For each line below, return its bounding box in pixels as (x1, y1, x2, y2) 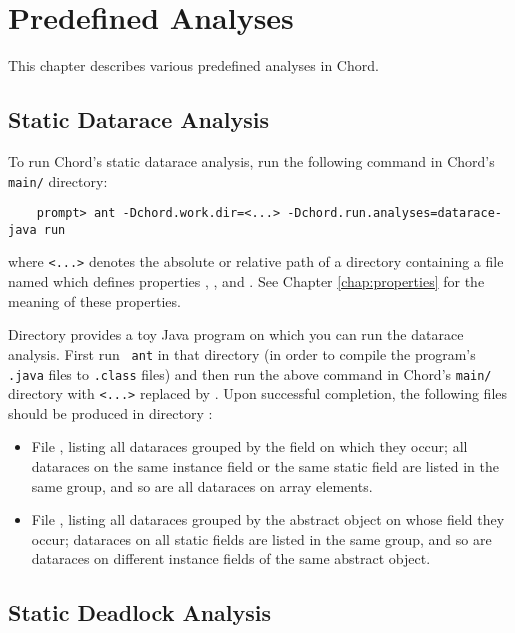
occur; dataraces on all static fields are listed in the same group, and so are (31, 528, 492, 549)
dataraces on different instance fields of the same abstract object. (31, 548, 431, 569)
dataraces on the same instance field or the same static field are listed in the (31, 456, 499, 477)
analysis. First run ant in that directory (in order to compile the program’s (8, 343, 476, 364)
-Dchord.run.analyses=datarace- (287, 206, 502, 221)
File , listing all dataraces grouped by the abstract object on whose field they (31, 509, 505, 530)
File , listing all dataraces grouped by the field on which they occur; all (31, 436, 468, 457)
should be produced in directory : (8, 402, 213, 423)
